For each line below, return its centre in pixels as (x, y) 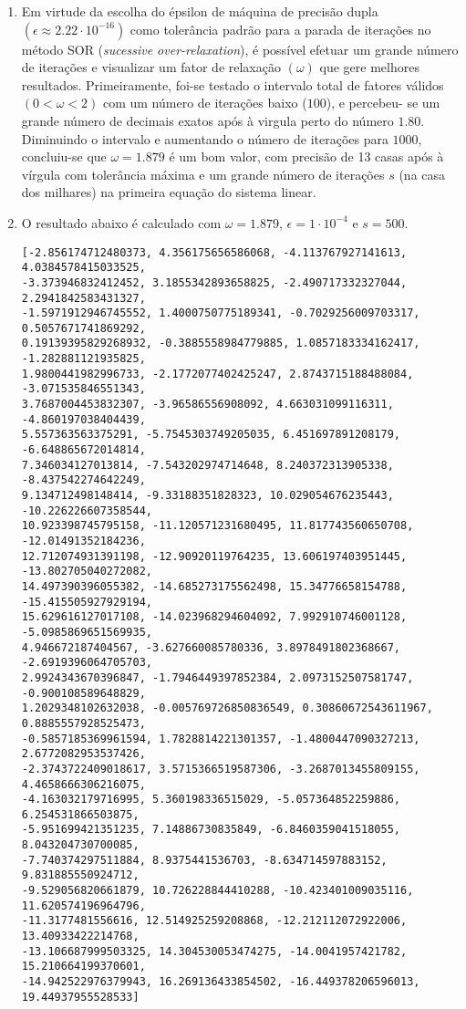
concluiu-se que (64, 156)
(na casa (422, 174)
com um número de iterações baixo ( (205, 103)
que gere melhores (369, 67)
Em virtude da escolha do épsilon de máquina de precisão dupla (200, 11)
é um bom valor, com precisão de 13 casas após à (306, 156)
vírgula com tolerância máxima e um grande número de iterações (203, 174)
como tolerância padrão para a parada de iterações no (280, 29)
